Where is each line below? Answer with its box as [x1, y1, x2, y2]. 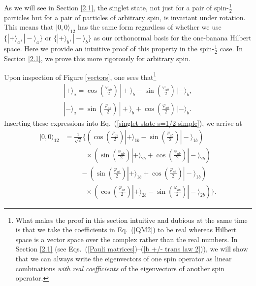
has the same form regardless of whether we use [77, 22, 222, 32]
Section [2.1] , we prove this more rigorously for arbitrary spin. [4, 53, 191, 64]
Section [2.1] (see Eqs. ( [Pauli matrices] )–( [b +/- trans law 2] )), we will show [15, 244, 248, 254]
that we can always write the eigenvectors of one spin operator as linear [15, 253, 232, 264]
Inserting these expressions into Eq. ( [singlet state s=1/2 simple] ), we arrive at [4, 117, 242, 128]
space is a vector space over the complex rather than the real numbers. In [15, 234, 238, 244]
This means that [4, 22, 54, 32]
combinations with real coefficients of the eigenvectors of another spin [15, 263, 224, 273]
